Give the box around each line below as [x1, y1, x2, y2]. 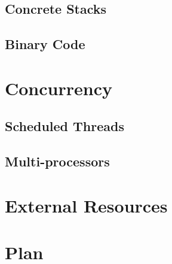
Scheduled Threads [5, 117, 124, 135]
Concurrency [5, 75, 112, 100]
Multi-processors [5, 152, 110, 171]
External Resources [5, 193, 168, 217]
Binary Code [5, 35, 85, 53]
